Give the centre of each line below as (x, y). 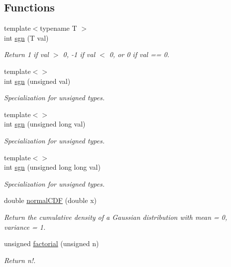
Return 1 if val (26, 54)
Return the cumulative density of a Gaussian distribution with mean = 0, (116, 217)
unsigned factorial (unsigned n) (52, 243)
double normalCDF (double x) (50, 200)
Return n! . (20, 260)
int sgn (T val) (26, 37)
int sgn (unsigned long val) (45, 124)
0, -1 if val (79, 54)
